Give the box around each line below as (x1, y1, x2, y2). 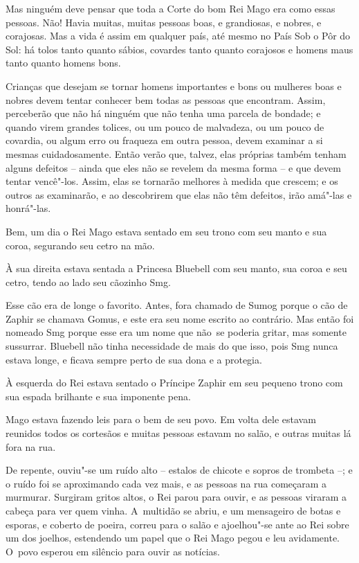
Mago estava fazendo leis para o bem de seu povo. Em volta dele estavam (6, 412, 316, 427)
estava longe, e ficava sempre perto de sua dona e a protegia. (6, 352, 262, 366)
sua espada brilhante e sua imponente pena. (6, 388, 191, 403)
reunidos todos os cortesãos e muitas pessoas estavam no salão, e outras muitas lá (6, 426, 351, 440)
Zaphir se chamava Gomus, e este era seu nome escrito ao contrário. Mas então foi (6, 311, 354, 325)
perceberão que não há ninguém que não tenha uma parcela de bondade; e (6, 106, 321, 120)
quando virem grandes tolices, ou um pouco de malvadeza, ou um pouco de (6, 119, 324, 134)
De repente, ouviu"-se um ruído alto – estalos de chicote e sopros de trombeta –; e (6, 463, 353, 477)
